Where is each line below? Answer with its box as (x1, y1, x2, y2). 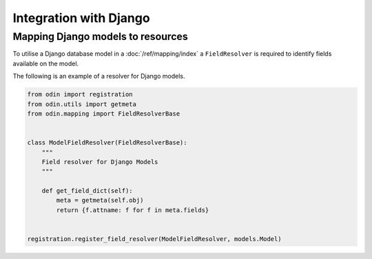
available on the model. (12, 59, 79, 68)
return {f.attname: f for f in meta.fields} (56, 206, 209, 214)
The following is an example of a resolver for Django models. (12, 72, 185, 81)
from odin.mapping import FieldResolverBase (27, 110, 180, 117)
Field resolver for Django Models (41, 158, 158, 165)
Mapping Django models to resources (12, 30, 189, 43)
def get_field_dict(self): (41, 187, 134, 195)
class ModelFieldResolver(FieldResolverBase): (27, 138, 187, 147)
